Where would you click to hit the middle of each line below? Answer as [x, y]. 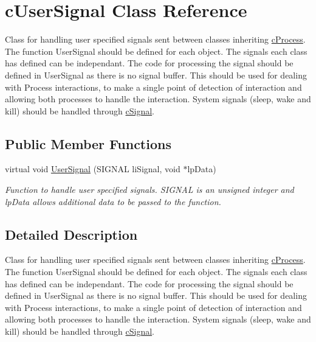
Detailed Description [71, 234]
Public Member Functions [88, 143]
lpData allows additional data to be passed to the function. [113, 201]
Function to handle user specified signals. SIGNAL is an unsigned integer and [149, 190]
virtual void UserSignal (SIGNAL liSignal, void [93, 169]
